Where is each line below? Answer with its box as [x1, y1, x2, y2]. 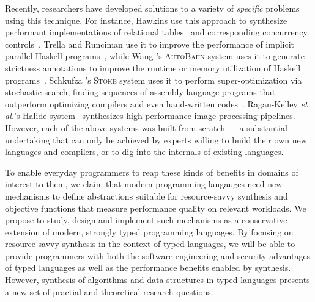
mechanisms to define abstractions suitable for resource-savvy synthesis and [5, 189, 288, 202]
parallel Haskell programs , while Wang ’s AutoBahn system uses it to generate [5, 49, 305, 62]
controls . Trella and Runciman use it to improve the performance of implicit [5, 37, 295, 50]
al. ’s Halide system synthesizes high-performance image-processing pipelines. [5, 109, 295, 122]
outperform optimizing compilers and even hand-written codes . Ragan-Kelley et [5, 97, 308, 110]
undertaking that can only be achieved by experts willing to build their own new [5, 133, 307, 146]
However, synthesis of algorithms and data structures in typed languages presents [5, 273, 310, 286]
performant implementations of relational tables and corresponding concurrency [5, 26, 308, 38]
